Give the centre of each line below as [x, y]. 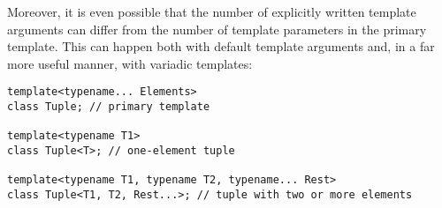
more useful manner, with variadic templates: [130, 63]
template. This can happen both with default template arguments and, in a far [221, 46]
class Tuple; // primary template [109, 107]
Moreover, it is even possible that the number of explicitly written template [212, 11]
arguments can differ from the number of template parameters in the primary [217, 29]
